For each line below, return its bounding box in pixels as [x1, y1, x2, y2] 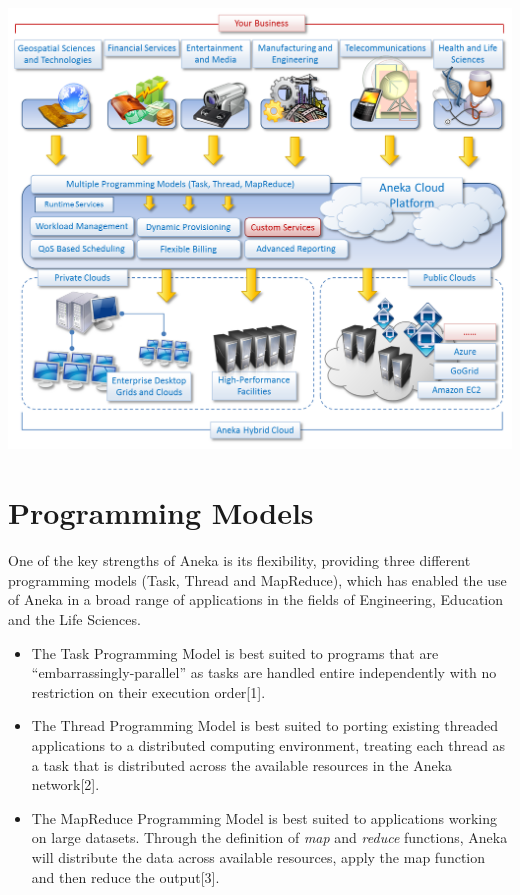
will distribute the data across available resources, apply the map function [31, 846, 486, 867]
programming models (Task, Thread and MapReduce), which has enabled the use [8, 569, 507, 590]
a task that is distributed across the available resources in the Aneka [31, 754, 453, 775]
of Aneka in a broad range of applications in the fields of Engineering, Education [8, 589, 504, 610]
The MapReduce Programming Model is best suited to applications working [31, 807, 497, 828]
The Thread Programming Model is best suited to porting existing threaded [31, 715, 499, 736]
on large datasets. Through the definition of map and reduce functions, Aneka [31, 827, 508, 848]
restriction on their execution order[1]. [31, 681, 266, 702]
